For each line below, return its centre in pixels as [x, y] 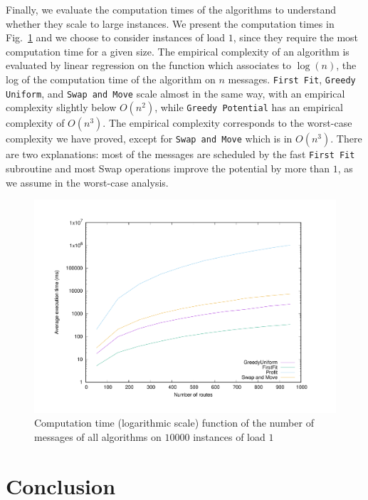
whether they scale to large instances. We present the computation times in [170, 23]
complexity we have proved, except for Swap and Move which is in [149, 139]
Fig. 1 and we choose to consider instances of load [116, 37]
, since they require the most [296, 37]
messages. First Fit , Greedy [292, 79]
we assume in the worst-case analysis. [87, 182]
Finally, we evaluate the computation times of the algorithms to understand [171, 9]
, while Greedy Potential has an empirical [249, 107]
